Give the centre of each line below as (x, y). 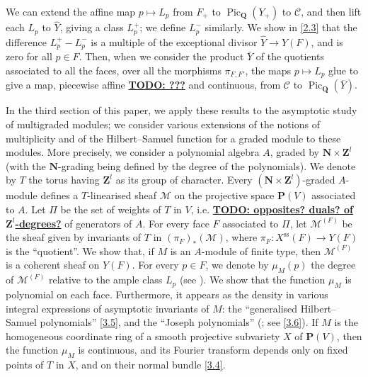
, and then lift (331, 11)
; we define (163, 27)
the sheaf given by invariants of (74, 237)
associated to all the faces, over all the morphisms (114, 70)
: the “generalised (260, 308)
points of (25, 365)
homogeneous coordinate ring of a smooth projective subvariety (143, 336)
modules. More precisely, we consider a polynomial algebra (133, 152)
